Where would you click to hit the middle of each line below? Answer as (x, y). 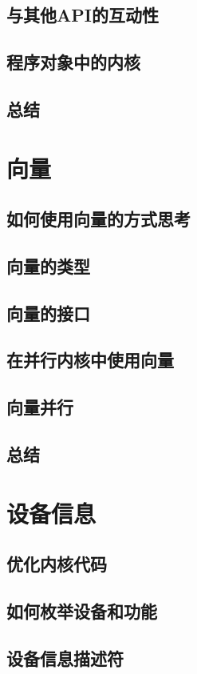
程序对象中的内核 (73, 62)
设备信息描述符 (65, 658)
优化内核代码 (57, 564)
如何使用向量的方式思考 (98, 219)
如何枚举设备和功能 (82, 610)
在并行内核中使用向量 (90, 360)
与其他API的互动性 (83, 15)
